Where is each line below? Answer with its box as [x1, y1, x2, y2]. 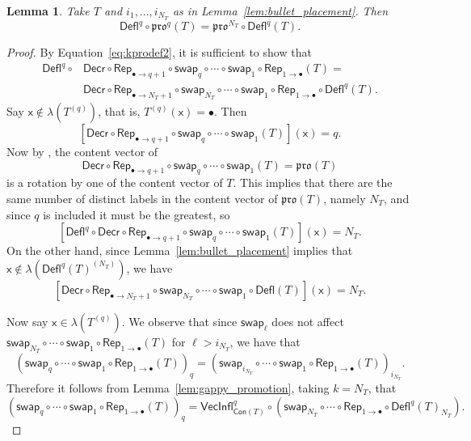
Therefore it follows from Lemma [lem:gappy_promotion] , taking [6, 379, 330, 396]
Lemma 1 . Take [6, 2, 90, 19]
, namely [323, 190, 366, 206]
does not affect [271, 312, 344, 329]
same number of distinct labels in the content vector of [6, 190, 278, 206]
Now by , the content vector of [6, 143, 158, 160]
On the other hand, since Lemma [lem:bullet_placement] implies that [6, 242, 353, 259]
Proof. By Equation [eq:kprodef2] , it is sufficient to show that [6, 44, 312, 61]
